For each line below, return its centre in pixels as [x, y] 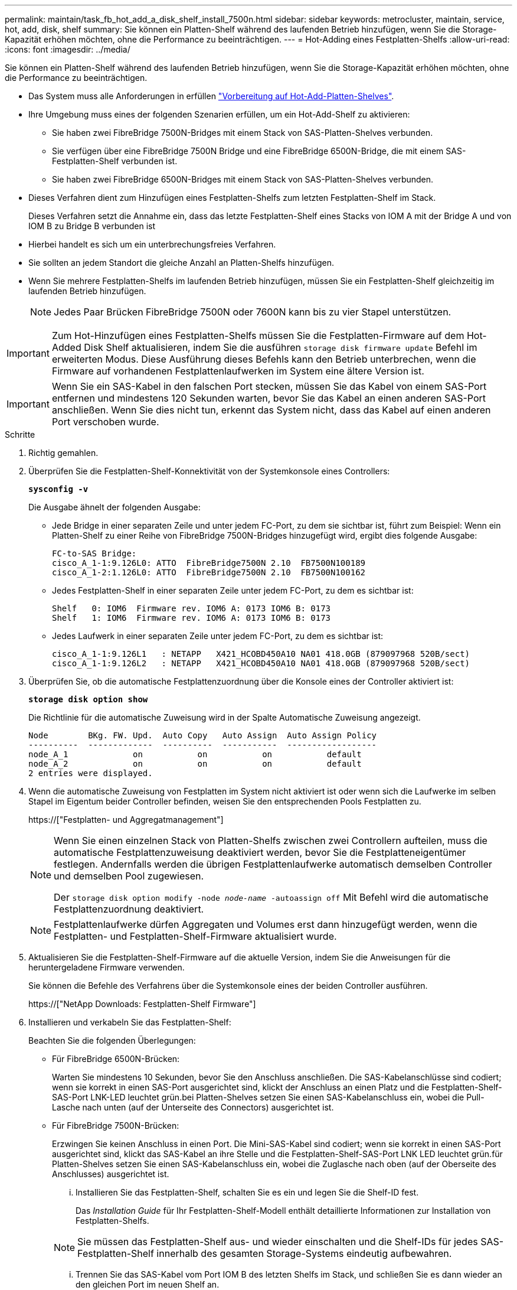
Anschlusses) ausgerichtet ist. [111, 1174]
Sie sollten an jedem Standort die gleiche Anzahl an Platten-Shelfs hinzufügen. [181, 263]
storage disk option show [88, 699]
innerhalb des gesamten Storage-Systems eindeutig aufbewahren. [304, 1253]
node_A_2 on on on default [195, 764]
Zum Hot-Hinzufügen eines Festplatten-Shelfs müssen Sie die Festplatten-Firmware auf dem [258, 335]
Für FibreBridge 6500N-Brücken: [116, 1059]
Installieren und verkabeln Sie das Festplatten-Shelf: [130, 1022]
